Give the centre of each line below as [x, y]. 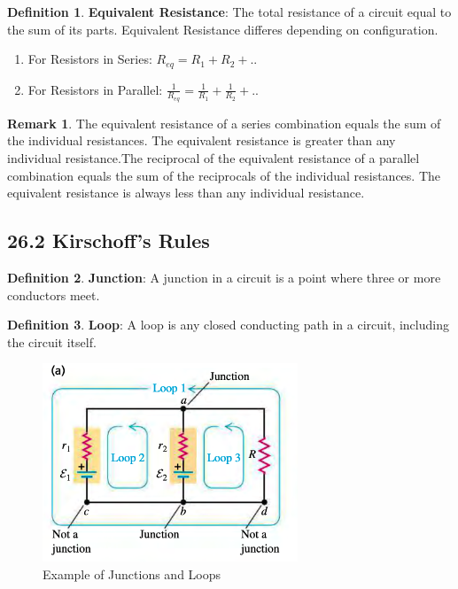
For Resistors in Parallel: [95, 89]
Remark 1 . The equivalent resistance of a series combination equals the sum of [224, 123]
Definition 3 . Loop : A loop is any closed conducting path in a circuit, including [228, 325]
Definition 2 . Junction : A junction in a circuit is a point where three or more [224, 278]
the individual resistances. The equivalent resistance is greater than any [202, 140]
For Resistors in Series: [90, 59]
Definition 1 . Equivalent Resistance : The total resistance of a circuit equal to [229, 12]
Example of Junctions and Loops [132, 573]
